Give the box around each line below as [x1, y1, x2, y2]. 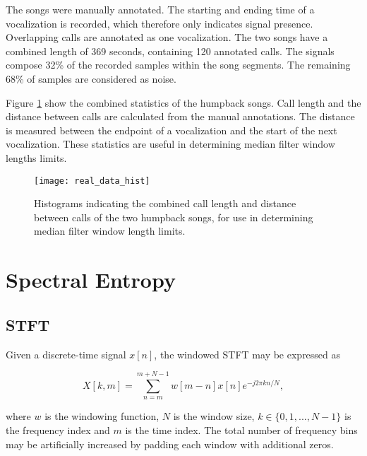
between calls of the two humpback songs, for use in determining [34, 209, 313, 224]
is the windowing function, [44, 409, 160, 423]
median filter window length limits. [34, 223, 186, 238]
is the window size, [173, 409, 255, 423]
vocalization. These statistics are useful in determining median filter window [6, 136, 335, 151]
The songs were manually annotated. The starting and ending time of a [6, 2, 315, 16]
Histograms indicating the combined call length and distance [34, 196, 296, 211]
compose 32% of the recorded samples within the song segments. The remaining [6, 57, 351, 72]
